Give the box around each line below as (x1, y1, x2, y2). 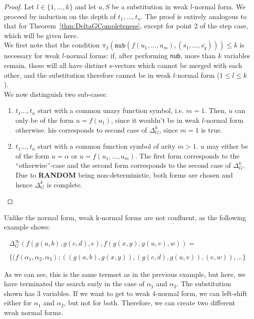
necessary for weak (4, 50, 60, 61)
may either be (206, 141, 248, 151)
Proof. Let (4, 1, 34, 11)
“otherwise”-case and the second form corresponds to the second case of (15, 160, 231, 170)
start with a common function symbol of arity (37, 141, 176, 151)
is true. (201, 124, 223, 135)
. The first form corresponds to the (135, 150, 240, 160)
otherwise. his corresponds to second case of (15, 124, 147, 135)
